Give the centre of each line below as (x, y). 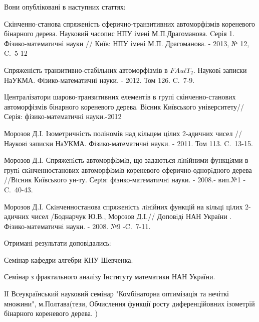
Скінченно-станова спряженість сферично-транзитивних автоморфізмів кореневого (130, 23)
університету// (221, 106)
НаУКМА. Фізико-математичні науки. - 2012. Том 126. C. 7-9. (99, 80)
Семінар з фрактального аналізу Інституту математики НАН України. (110, 277)
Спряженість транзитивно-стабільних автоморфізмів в (86, 70)
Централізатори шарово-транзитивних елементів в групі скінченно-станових (120, 97)
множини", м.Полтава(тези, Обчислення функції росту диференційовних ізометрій (129, 303)
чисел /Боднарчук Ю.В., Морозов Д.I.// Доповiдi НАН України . (132, 216)
